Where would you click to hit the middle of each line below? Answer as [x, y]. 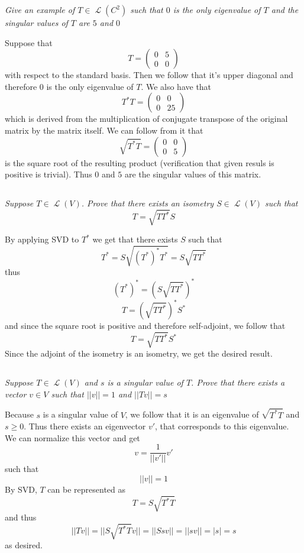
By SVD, [21, 489]
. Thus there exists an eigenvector [85, 426]
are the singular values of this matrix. [193, 174]
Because [19, 414]
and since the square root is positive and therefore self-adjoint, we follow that [145, 326]
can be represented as [87, 489]
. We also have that [176, 86]
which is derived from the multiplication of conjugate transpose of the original [146, 119]
